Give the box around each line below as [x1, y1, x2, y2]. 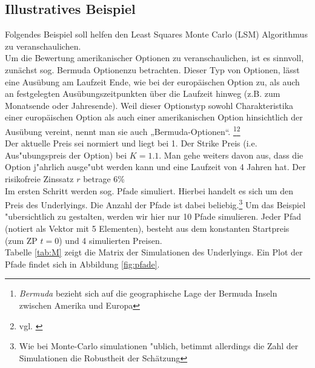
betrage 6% [83, 172, 125, 185]
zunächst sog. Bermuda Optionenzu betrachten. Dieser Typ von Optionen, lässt [5, 63, 300, 76]
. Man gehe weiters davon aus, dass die [159, 148, 303, 161]
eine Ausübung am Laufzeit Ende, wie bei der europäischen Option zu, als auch [5, 75, 300, 88]
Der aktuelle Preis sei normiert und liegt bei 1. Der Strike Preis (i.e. [5, 137, 257, 149]
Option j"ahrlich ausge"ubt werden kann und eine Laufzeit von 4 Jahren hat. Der [5, 160, 306, 173]
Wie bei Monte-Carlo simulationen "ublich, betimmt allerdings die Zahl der [19, 340, 299, 352]
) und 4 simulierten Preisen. [59, 234, 162, 246]
